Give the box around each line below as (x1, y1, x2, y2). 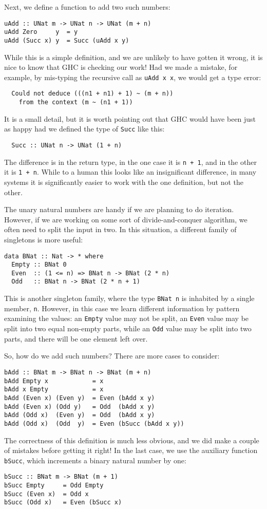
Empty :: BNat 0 (11, 261, 67, 269)
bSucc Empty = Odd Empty (4, 482, 104, 489)
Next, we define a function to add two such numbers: (4, 2, 170, 12)
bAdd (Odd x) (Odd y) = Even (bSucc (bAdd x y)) (4, 420, 184, 427)
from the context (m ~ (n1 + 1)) (18, 99, 133, 106)
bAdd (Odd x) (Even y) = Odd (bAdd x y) (4, 411, 155, 419)
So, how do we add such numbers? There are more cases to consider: (4, 350, 220, 361)
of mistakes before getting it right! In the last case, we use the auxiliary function (4, 445, 258, 456)
